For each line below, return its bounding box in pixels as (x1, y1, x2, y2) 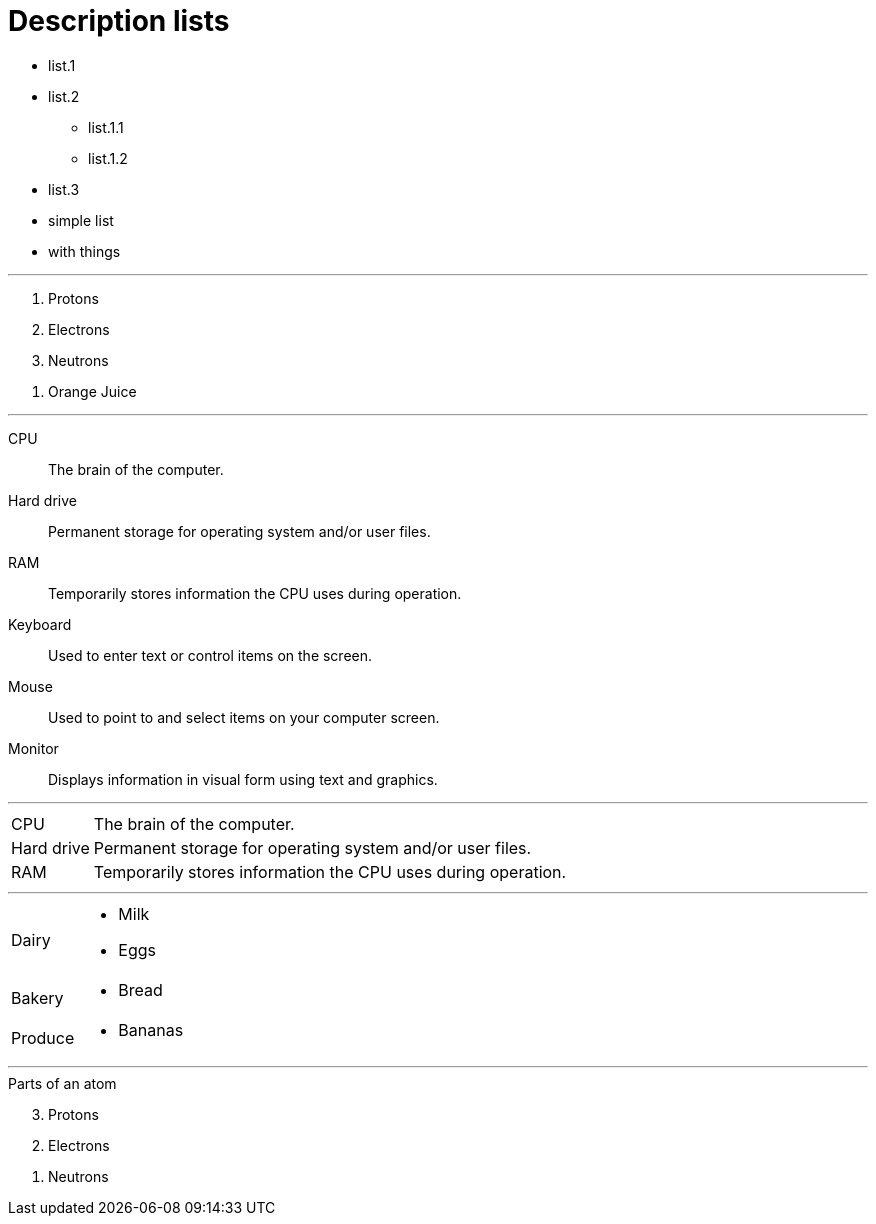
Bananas (118, 1019, 184, 1040)
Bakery (11, 987, 64, 1008)
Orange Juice (48, 382, 137, 400)
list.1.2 (88, 149, 128, 167)
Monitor (8, 739, 59, 757)
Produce (11, 1027, 75, 1048)
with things (48, 242, 121, 260)
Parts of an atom (8, 1074, 117, 1092)
